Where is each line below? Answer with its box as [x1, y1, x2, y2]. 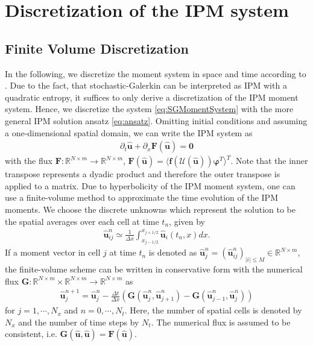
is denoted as [148, 246, 197, 259]
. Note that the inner [230, 154, 308, 167]
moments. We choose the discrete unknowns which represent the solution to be [5, 203, 296, 215]
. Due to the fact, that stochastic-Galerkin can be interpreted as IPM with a [5, 79, 287, 92]
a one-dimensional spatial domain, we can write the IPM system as [5, 126, 253, 139]
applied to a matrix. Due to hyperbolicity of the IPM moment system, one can [5, 179, 296, 192]
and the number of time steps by [18, 315, 139, 328]
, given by [169, 215, 205, 227]
